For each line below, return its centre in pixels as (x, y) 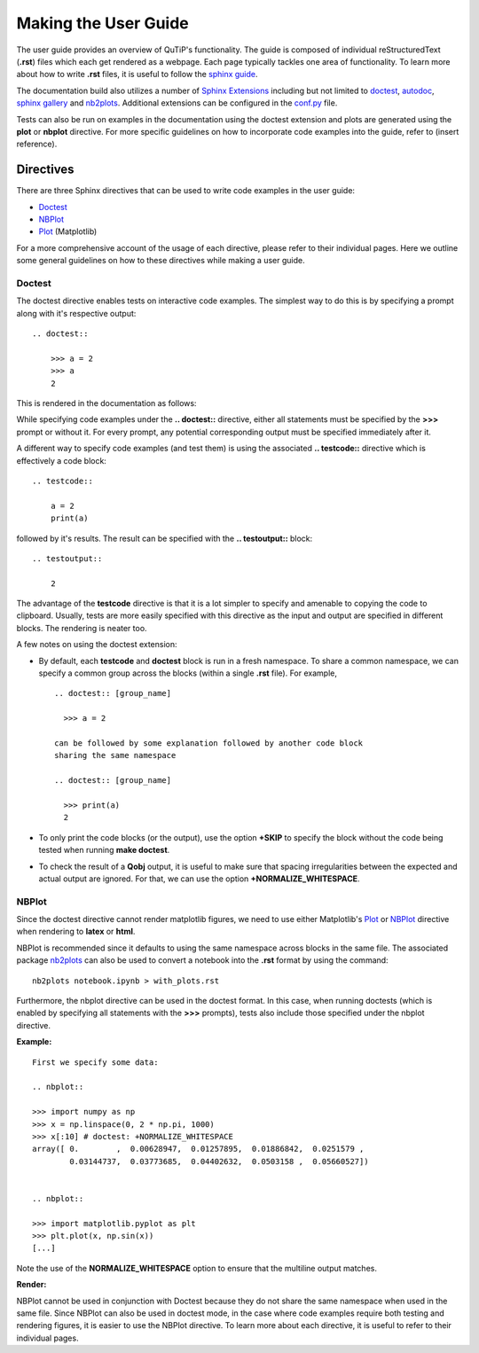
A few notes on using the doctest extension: (97, 645)
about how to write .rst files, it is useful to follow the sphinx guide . (137, 74)
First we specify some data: (95, 1062)
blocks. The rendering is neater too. (82, 628)
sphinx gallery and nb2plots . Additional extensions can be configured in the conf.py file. (177, 103)
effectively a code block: (61, 460)
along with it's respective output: (76, 313)
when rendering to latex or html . (76, 932)
